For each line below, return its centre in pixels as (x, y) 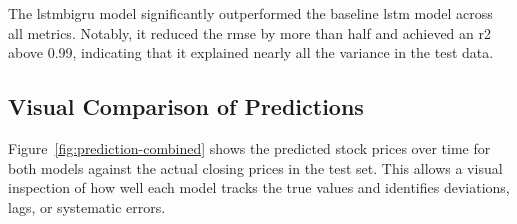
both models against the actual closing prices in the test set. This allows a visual (255, 167)
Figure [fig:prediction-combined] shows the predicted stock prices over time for (249, 147)
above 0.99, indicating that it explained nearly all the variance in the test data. (251, 52)
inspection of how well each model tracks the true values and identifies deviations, (259, 187)
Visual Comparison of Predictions (186, 106)
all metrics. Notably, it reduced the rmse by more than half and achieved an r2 (249, 32)
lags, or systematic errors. (87, 206)
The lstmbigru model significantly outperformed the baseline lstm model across (250, 13)
